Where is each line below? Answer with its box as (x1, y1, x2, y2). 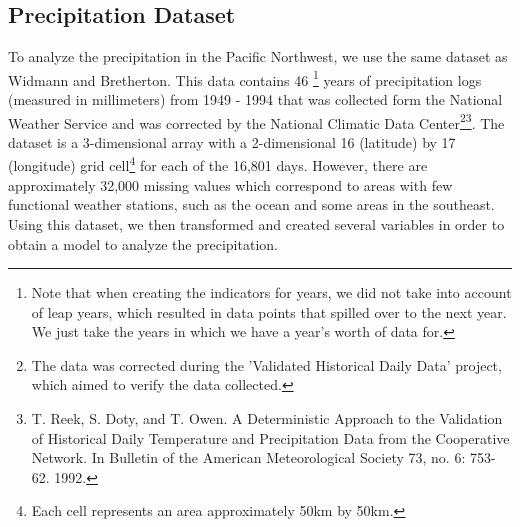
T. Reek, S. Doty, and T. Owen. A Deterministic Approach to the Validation (31, 408, 503, 429)
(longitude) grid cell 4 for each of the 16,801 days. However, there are (8, 152, 428, 176)
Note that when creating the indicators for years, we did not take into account (31, 282, 512, 303)
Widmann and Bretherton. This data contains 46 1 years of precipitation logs (8, 66, 482, 90)
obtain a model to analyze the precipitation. (8, 233, 278, 254)
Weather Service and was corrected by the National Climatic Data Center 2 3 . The (8, 109, 505, 133)
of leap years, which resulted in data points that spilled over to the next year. (31, 301, 507, 322)
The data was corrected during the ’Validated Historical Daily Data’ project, (31, 354, 502, 375)
